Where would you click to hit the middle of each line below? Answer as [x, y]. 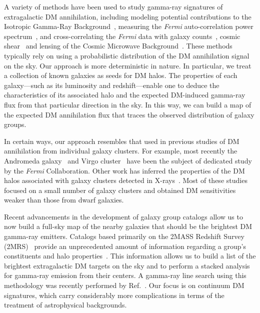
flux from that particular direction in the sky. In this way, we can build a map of [128, 104]
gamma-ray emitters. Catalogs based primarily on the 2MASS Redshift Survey [124, 236]
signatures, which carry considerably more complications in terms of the [114, 295]
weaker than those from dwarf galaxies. [64, 200]
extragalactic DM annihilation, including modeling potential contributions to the [128, 16]
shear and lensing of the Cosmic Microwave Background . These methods [118, 46]
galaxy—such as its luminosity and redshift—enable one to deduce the [112, 85]
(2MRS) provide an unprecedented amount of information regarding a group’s [125, 246]
